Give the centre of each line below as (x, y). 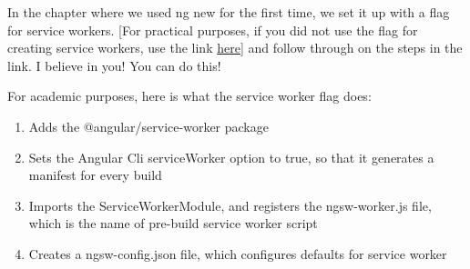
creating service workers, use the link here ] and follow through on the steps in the (235, 48)
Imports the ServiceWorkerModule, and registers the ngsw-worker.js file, (230, 205)
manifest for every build (95, 175)
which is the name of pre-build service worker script (173, 223)
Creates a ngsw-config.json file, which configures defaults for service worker (238, 253)
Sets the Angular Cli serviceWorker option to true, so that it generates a (231, 157)
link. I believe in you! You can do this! (114, 65)
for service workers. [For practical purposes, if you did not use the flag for (213, 30)
